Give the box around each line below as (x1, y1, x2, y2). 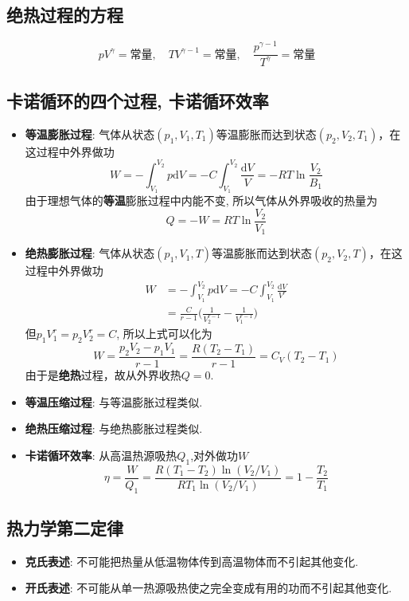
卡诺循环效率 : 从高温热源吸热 (25, 446, 177, 463)
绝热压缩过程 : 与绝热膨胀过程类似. (25, 420, 203, 437)
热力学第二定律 (6, 515, 123, 540)
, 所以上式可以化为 (116, 325, 212, 342)
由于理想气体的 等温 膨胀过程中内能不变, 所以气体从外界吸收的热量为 (25, 192, 378, 209)
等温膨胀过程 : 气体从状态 (25, 125, 155, 142)
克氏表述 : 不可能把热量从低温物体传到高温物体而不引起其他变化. (25, 552, 359, 569)
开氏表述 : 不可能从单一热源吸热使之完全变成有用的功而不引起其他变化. (25, 579, 392, 596)
